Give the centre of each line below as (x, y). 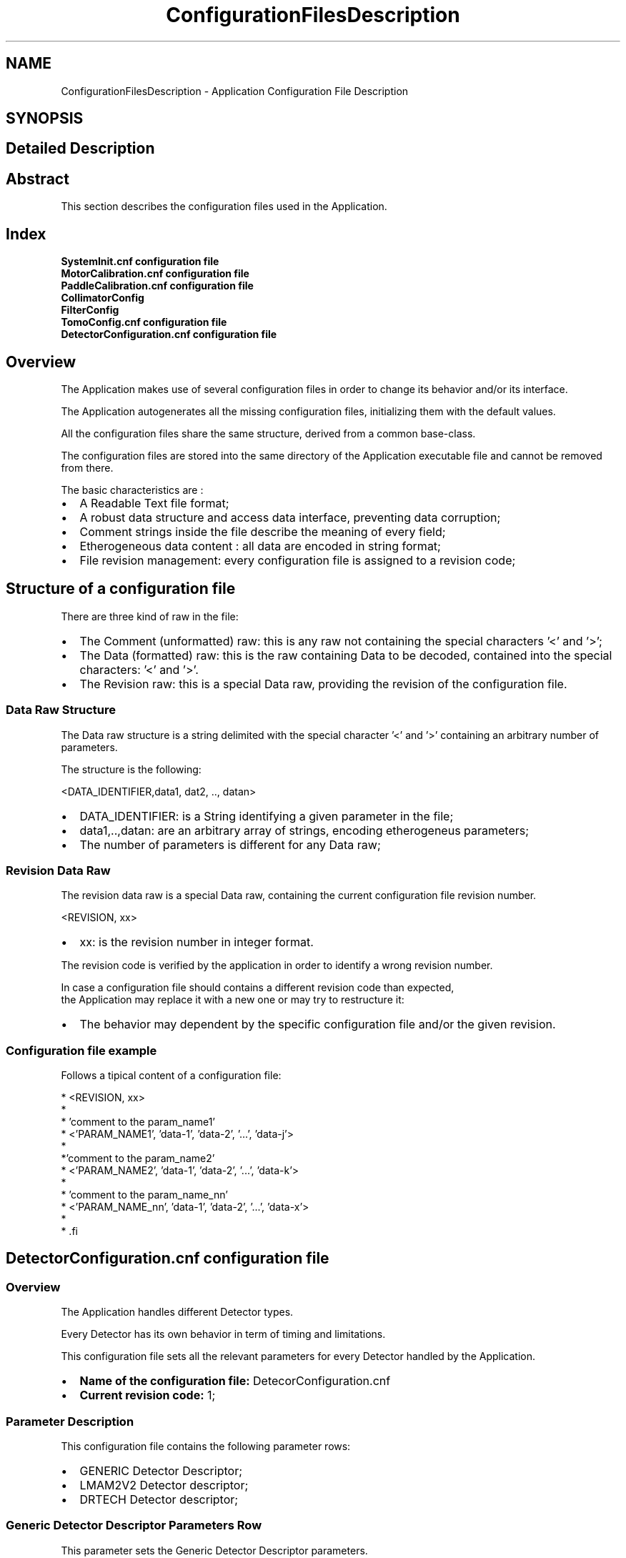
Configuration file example (81, 1050)
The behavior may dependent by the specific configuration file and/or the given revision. (318, 1024)
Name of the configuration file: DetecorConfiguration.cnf (235, 1381)
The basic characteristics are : (132, 490)
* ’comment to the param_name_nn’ (144, 1195)
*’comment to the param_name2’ (138, 1158)
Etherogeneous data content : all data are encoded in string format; (260, 546)
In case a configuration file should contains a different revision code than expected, (258, 988)
